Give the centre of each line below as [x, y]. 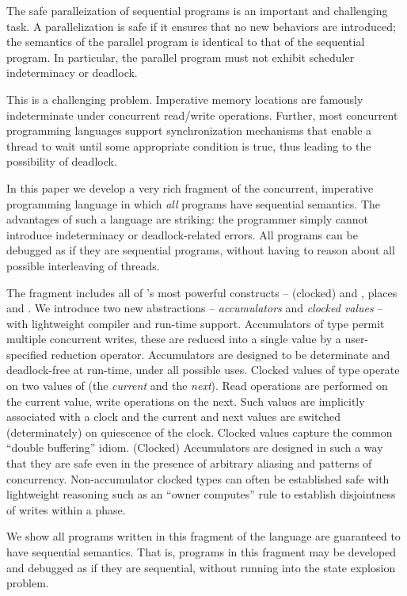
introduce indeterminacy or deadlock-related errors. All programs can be [182, 234]
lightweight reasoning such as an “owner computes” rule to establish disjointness [201, 494]
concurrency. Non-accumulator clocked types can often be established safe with [198, 478]
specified [27, 354]
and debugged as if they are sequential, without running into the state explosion [201, 567]
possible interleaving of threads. [83, 265]
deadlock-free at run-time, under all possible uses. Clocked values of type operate [203, 370]
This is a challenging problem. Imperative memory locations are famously [185, 99]
